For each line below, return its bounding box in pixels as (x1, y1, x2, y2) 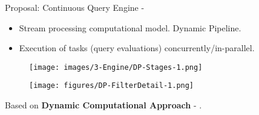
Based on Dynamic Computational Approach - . (5, 99, 202, 111)
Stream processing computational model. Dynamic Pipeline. (19, 21, 241, 34)
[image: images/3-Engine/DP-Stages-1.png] (29, 63, 203, 72)
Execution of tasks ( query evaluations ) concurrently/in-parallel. (19, 42, 255, 54)
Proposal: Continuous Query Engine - (5, 1, 145, 13)
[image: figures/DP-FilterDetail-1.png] (29, 81, 194, 90)
